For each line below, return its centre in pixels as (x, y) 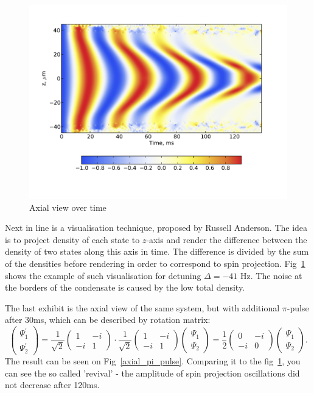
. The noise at (276, 275)
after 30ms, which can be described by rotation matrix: (108, 320)
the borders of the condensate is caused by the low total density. (125, 287)
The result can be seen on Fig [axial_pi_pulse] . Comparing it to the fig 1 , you (153, 360)
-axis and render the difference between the (227, 239)
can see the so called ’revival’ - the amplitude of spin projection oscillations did (152, 373)
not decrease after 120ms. (52, 385)
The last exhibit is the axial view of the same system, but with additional (142, 307)
